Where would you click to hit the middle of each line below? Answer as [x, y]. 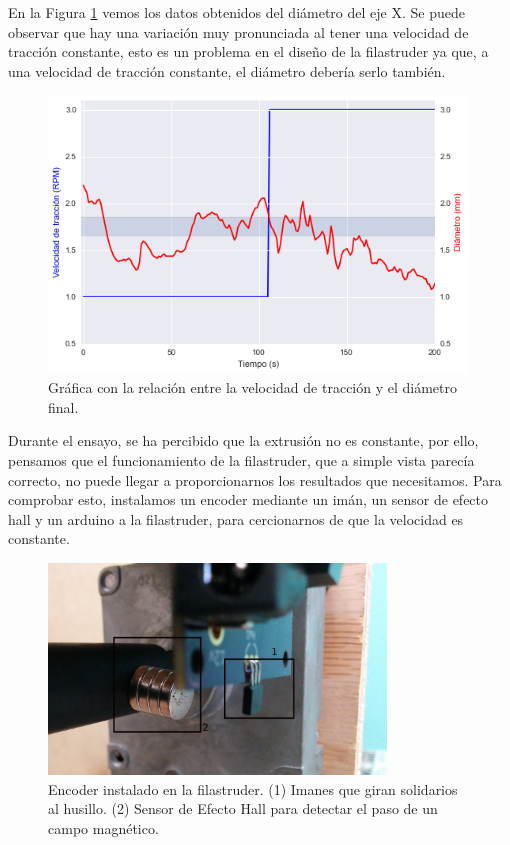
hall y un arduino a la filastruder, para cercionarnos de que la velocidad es [236, 518]
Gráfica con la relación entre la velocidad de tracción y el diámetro [252, 387]
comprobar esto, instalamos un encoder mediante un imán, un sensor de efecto [248, 499]
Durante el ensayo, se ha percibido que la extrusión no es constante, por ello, [243, 440]
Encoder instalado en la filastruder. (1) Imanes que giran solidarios [253, 788]
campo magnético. [103, 827]
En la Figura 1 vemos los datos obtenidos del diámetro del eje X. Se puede [236, 12]
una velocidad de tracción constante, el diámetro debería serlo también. [227, 70]
